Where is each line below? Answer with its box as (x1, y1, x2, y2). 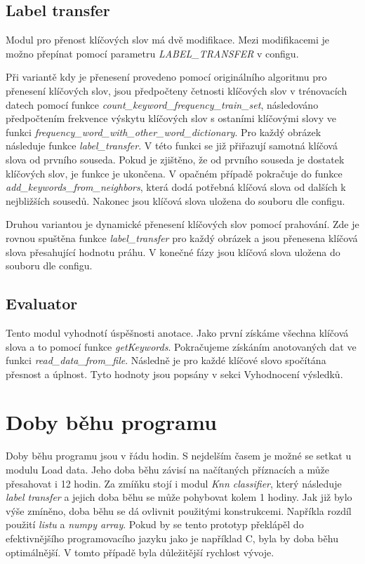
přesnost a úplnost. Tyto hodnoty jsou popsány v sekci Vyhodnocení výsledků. (6, 366, 343, 381)
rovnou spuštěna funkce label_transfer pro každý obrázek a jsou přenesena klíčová (6, 230, 358, 245)
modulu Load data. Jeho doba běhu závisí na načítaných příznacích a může (6, 462, 329, 476)
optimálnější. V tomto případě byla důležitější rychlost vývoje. (6, 544, 274, 559)
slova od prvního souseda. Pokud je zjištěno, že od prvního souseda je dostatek (6, 152, 345, 166)
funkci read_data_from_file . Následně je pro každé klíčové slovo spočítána (6, 353, 326, 368)
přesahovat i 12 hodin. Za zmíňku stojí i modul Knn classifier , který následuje (6, 476, 342, 490)
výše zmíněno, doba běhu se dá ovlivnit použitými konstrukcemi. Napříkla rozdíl (6, 503, 352, 518)
